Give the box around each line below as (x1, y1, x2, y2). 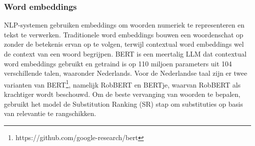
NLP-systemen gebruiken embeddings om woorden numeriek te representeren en (4, 20, 245, 30)
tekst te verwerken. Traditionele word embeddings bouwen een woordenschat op (4, 29, 244, 39)
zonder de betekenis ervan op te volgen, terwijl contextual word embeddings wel (4, 39, 244, 49)
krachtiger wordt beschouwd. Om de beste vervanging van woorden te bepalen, (4, 89, 241, 99)
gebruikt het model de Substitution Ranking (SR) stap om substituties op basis (4, 98, 243, 109)
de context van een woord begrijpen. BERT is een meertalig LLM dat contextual (4, 49, 247, 58)
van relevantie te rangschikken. (4, 108, 96, 118)
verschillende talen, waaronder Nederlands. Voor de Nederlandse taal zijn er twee (4, 68, 247, 78)
